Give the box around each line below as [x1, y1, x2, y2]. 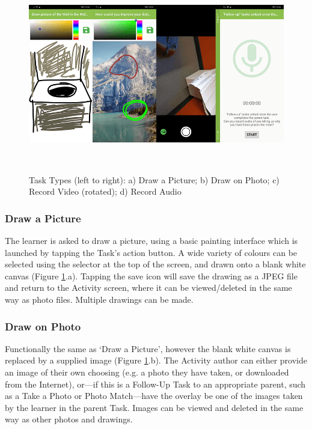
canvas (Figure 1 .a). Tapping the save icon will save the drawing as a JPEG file [5, 269, 298, 282]
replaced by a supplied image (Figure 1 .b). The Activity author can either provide [5, 354, 307, 367]
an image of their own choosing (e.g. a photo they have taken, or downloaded [5, 366, 289, 379]
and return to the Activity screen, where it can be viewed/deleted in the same [5, 281, 292, 294]
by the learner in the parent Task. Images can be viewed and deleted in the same [5, 401, 304, 413]
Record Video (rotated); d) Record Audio [29, 185, 182, 198]
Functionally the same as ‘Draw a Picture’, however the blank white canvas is [5, 342, 291, 354]
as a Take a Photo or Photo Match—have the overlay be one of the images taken [5, 389, 303, 402]
